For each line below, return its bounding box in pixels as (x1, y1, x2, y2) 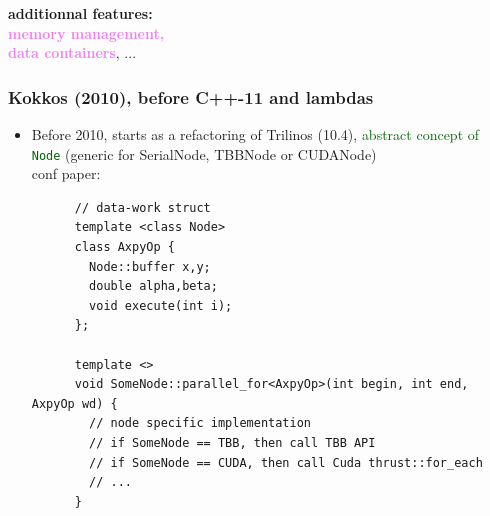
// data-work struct (74, 200, 211, 215)
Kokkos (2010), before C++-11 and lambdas (8, 84, 374, 109)
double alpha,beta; (89, 279, 218, 294)
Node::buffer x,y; (89, 259, 211, 274)
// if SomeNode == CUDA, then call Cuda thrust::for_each (89, 455, 483, 470)
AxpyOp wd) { (31, 396, 118, 411)
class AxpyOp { (74, 240, 175, 255)
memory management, (8, 22, 165, 43)
